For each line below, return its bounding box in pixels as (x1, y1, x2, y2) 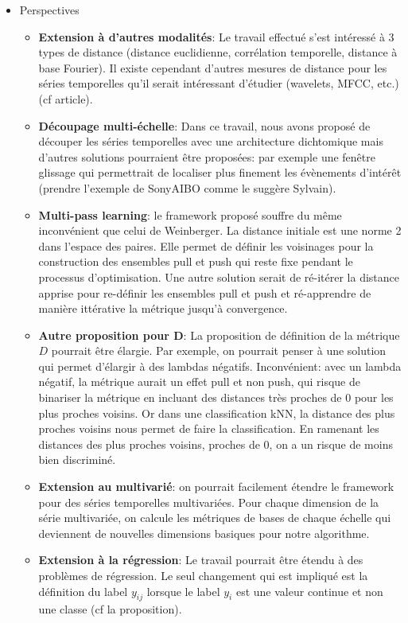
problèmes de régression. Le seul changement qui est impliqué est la (38, 567, 368, 583)
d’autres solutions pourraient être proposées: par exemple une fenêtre (38, 148, 375, 165)
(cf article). (38, 90, 93, 107)
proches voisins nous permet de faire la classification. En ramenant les (38, 420, 379, 437)
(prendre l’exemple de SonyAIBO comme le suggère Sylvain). (38, 179, 336, 196)
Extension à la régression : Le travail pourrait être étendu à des (38, 551, 363, 568)
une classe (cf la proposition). (38, 601, 182, 617)
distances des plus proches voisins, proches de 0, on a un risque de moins (38, 435, 393, 452)
